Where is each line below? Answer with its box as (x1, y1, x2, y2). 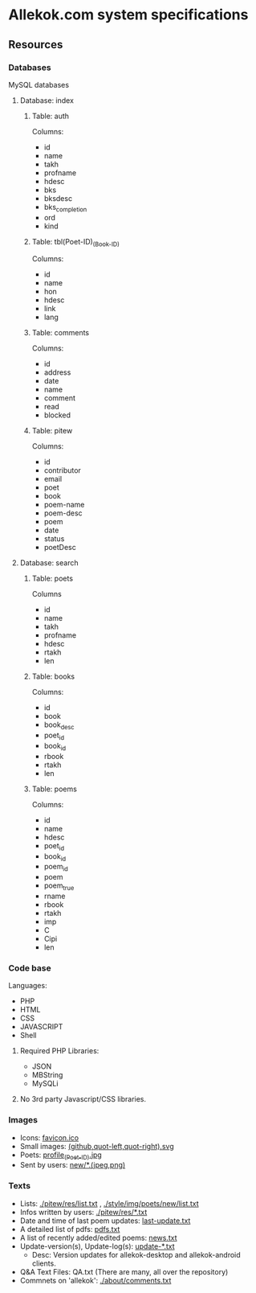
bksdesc (43, 193, 73, 203)
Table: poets (31, 573, 74, 584)
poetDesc (43, 543, 76, 552)
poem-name (43, 500, 85, 510)
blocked (43, 410, 71, 420)
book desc (43, 720, 75, 732)
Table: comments (31, 328, 90, 338)
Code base (8, 963, 51, 974)
